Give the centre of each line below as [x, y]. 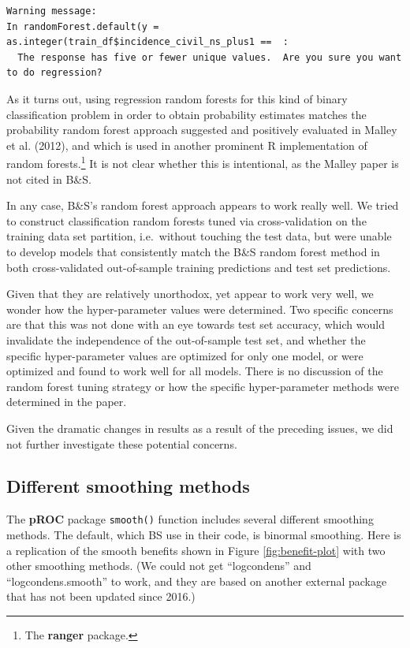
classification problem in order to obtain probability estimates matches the [186, 114]
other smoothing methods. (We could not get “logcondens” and [159, 566]
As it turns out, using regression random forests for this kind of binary [177, 98]
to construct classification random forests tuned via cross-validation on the [186, 220]
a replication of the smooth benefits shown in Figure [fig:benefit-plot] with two [196, 550]
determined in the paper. [67, 402]
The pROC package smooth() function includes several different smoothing [190, 519]
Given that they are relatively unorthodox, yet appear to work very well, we [190, 294]
